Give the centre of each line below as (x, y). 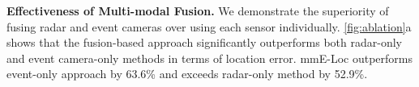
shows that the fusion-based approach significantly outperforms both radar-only (204, 42)
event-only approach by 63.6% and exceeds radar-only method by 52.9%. (187, 74)
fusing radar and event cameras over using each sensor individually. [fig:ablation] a (209, 26)
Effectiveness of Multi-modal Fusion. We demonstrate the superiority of (198, 10)
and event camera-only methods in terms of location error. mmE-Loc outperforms (209, 58)
